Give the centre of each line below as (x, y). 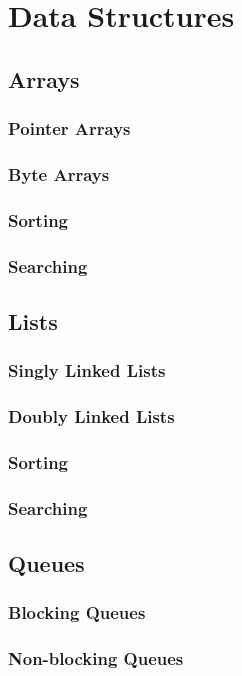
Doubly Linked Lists (91, 416)
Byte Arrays (59, 173)
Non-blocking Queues (96, 658)
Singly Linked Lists (87, 370)
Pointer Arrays (69, 128)
